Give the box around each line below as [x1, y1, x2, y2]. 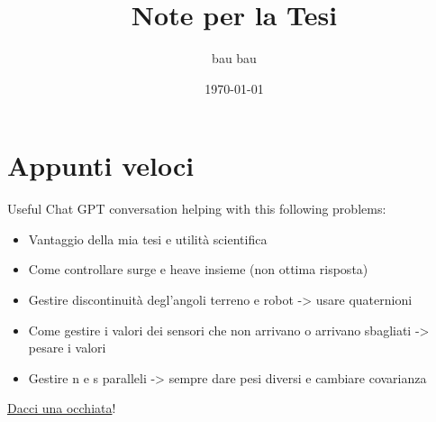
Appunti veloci [7, 147, 195, 184]
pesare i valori [28, 338, 106, 357]
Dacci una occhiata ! [7, 399, 116, 417]
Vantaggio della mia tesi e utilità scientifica [28, 229, 268, 248]
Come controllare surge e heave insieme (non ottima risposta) [28, 260, 368, 279]
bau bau [212, 49, 257, 68]
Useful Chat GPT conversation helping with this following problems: [7, 199, 386, 218]
